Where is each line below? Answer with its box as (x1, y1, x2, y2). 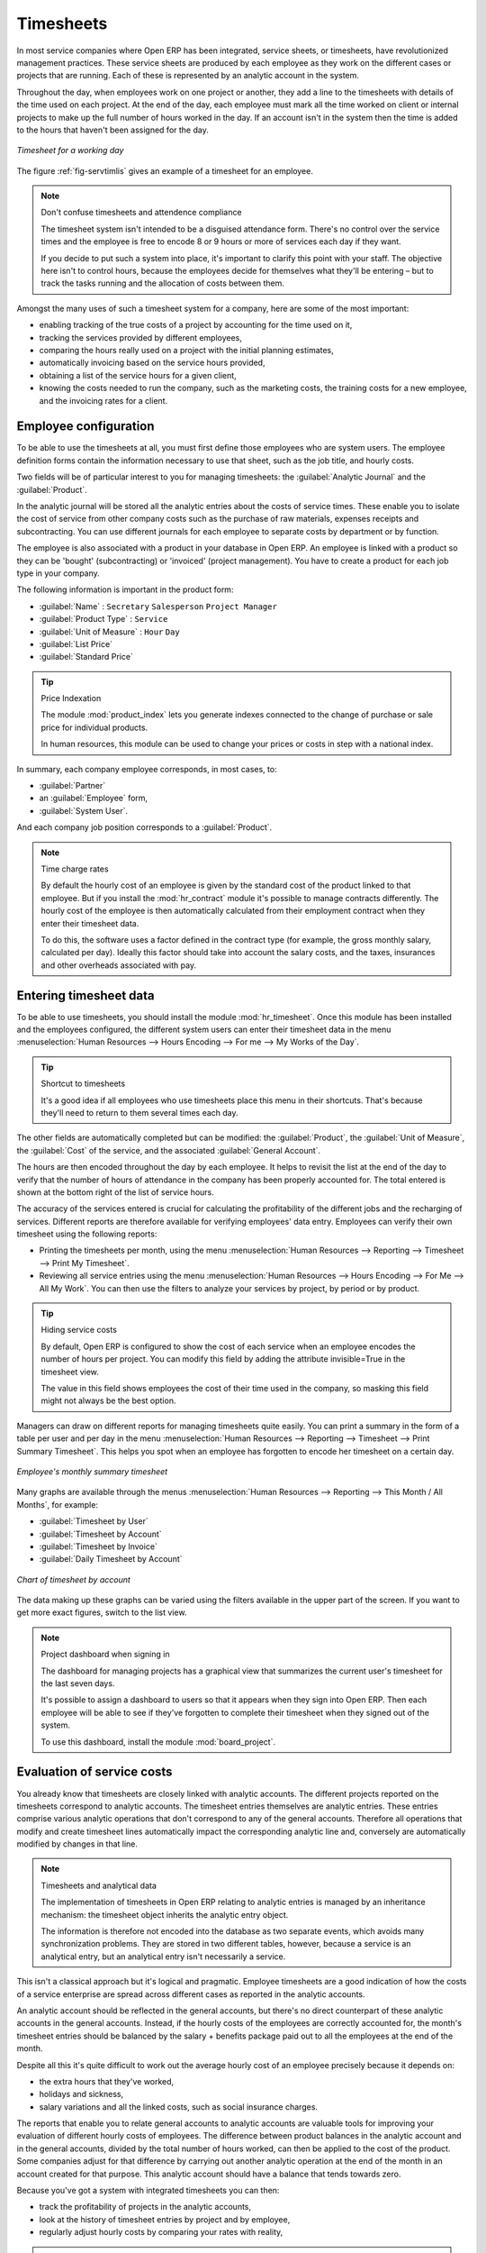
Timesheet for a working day (16, 145, 124, 156)
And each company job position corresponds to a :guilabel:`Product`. (16, 822, 273, 833)
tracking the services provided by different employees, (39, 332, 243, 342)
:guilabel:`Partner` (39, 780, 106, 791)
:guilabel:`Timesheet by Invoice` (39, 1541, 157, 1552)
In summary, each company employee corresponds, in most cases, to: (16, 763, 278, 774)
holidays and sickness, (39, 2089, 124, 2100)
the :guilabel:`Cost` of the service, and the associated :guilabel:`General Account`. (16, 1145, 321, 1155)
